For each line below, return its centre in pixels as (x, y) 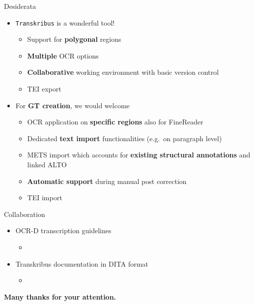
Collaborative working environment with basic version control (123, 72)
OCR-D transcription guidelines (63, 230)
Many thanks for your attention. (60, 296)
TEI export (44, 89)
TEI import (45, 198)
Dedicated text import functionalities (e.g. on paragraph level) (125, 138)
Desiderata (20, 6)
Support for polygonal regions (74, 39)
